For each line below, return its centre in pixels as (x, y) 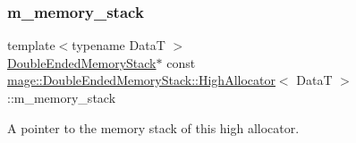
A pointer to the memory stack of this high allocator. (153, 127)
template (31, 45)
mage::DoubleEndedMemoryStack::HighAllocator (141, 80)
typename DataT (119, 45)
